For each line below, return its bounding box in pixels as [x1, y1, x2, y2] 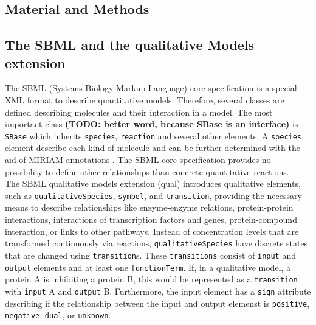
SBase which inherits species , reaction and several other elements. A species [5, 129, 302, 142]
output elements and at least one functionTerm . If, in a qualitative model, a [5, 260, 291, 273]
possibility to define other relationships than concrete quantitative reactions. [5, 165, 289, 178]
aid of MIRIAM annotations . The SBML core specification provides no [5, 153, 271, 166]
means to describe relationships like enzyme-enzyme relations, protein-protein [5, 201, 294, 214]
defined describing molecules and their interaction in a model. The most [5, 105, 273, 118]
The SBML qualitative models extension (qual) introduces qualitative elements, [5, 177, 301, 190]
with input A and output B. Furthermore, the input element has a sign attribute [5, 284, 311, 297]
